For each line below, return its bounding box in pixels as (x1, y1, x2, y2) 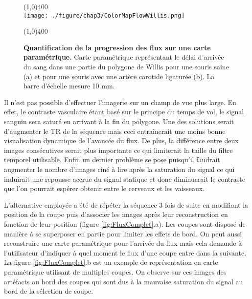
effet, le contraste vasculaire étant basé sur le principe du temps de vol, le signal (4, 107, 244, 117)
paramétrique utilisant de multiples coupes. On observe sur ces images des (4, 266, 227, 277)
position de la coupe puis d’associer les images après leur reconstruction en (4, 209, 228, 219)
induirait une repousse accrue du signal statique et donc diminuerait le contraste (4, 173, 245, 184)
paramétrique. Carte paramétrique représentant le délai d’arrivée (23, 52, 224, 62)
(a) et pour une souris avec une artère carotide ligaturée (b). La (23, 71, 215, 81)
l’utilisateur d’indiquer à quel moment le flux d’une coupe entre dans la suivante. (4, 247, 247, 257)
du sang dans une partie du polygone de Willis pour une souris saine (23, 62, 229, 72)
